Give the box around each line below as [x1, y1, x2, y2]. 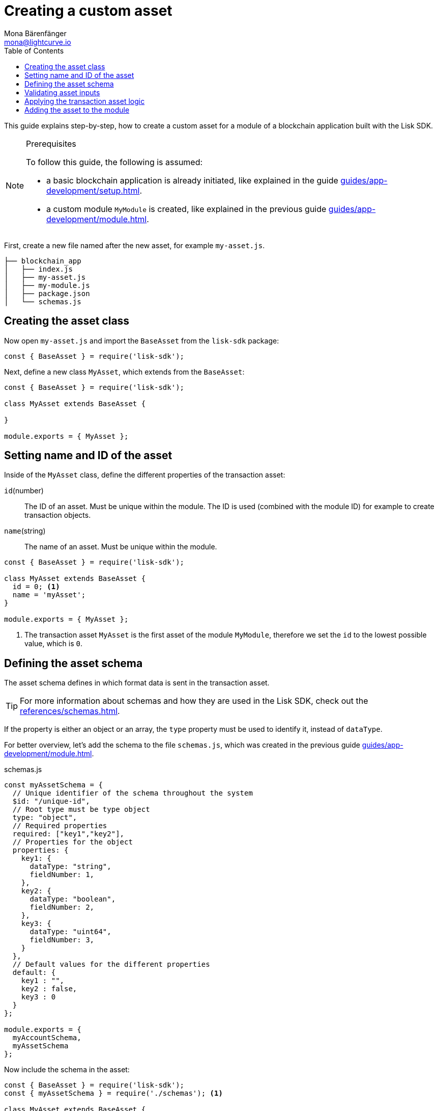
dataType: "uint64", [30, 928, 111, 936]
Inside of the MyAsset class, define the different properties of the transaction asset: [4, 470, 285, 480]
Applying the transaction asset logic [24, 96, 145, 105]
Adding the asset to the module [24, 105, 130, 114]
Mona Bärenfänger [4, 29, 67, 38]
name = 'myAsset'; [12, 591, 86, 599]
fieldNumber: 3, [30, 936, 95, 944]
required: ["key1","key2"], [12, 830, 125, 838]
